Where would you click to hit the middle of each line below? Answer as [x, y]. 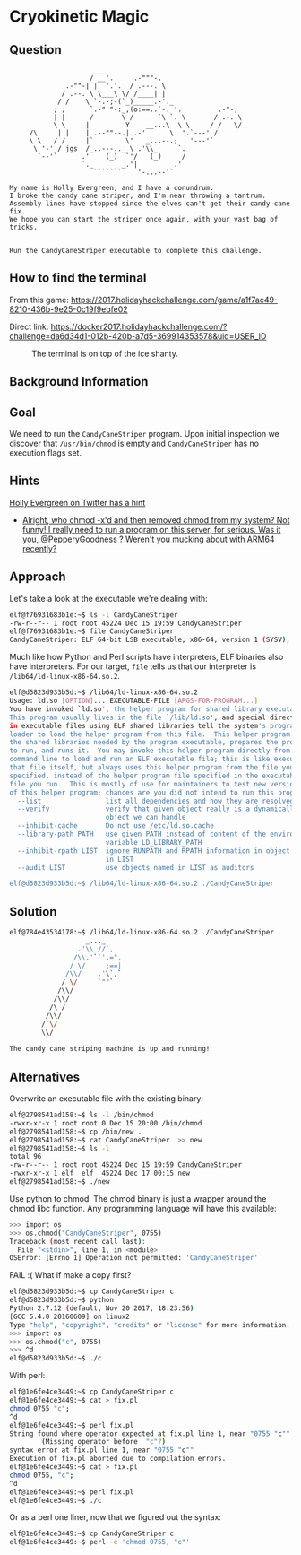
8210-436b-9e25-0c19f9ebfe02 [69, 309]
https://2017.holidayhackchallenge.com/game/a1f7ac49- [174, 300]
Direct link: [29, 326]
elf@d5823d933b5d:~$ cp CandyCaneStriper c [92, 1292]
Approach [38, 577]
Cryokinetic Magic [79, 17]
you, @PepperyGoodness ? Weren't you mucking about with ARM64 [148, 539]
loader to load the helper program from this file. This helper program [150, 734]
